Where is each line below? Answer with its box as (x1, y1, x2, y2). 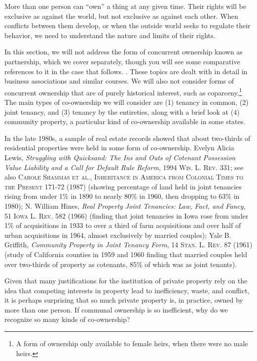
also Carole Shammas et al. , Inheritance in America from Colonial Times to (4, 172, 244, 182)
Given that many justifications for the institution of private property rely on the (4, 275, 248, 286)
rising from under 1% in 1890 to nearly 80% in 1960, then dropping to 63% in (4, 191, 240, 201)
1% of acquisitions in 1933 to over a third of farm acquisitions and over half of (4, 220, 241, 230)
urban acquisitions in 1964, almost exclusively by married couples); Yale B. (4, 229, 231, 240)
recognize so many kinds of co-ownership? (4, 314, 130, 324)
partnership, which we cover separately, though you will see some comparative (4, 56, 240, 66)
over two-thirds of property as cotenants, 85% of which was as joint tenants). (4, 259, 237, 269)
